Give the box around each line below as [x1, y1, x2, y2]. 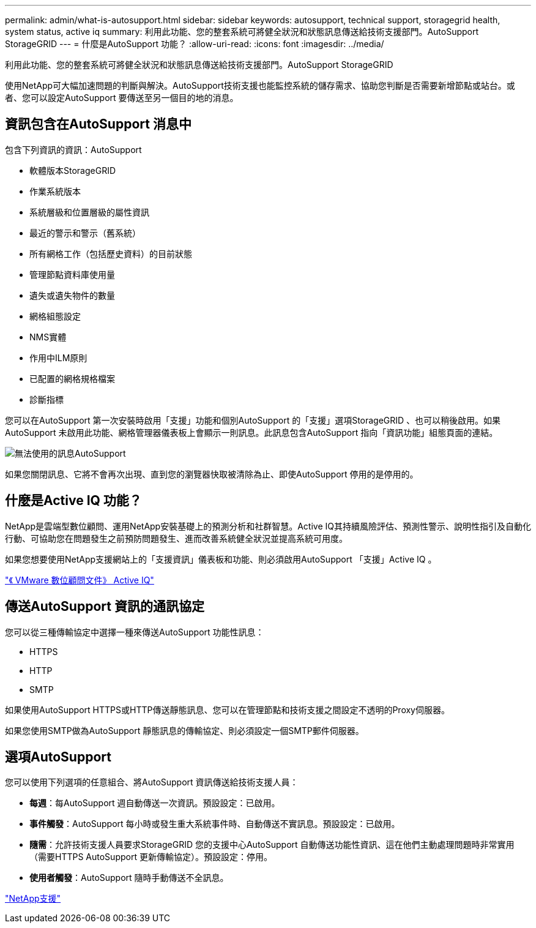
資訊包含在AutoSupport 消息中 [5, 116, 192, 132]
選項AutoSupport [5, 749, 111, 765]
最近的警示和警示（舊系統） [29, 227, 141, 238]
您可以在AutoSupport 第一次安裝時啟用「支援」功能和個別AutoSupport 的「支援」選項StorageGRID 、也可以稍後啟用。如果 [5, 414, 501, 425]
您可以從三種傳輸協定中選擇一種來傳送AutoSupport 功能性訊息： [5, 626, 264, 637]
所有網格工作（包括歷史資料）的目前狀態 [29, 248, 192, 259]
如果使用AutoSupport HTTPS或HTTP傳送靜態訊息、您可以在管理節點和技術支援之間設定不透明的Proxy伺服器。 [5, 704, 450, 715]
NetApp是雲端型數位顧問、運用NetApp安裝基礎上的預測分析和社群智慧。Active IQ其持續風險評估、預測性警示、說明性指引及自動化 [5, 520, 531, 531]
